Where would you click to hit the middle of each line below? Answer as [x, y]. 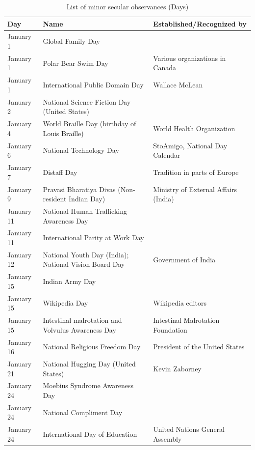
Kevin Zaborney [177, 368]
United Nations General [189, 429]
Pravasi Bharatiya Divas [79, 189]
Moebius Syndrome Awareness [88, 385]
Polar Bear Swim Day [76, 63]
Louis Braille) [63, 133]
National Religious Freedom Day [92, 347]
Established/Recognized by [200, 23]
